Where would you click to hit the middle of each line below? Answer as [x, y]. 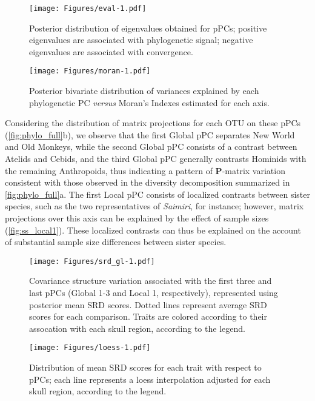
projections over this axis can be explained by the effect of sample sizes [137, 218]
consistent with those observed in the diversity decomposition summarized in [148, 182]
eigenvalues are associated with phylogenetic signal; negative [141, 40]
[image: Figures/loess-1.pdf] [90, 348]
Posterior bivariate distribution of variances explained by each [144, 91]
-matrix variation [254, 170]
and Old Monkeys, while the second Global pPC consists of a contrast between [151, 147]
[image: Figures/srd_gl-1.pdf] [92, 261]
